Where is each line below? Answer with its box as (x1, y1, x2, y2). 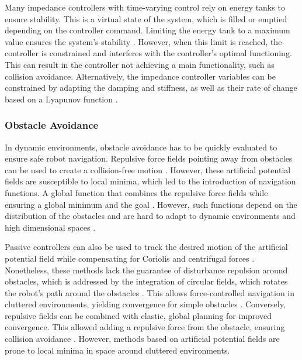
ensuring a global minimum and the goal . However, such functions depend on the (5, 198, 297, 210)
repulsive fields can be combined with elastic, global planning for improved (5, 309, 272, 321)
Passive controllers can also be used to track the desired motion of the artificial (5, 241, 288, 253)
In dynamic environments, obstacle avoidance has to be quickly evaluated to (5, 140, 277, 153)
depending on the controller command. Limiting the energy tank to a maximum (5, 24, 290, 36)
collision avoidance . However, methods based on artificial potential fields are (5, 332, 280, 345)
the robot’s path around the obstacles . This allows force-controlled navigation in (5, 286, 295, 299)
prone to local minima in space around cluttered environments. (5, 344, 230, 356)
